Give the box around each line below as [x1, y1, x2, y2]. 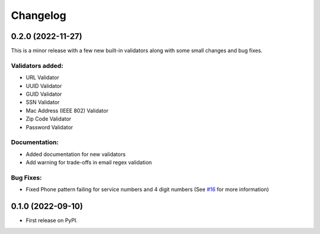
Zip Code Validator [25, 115, 72, 122]
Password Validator [25, 123, 73, 131]
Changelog [11, 9, 66, 22]
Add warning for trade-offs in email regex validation [25, 159, 152, 166]
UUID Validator [25, 82, 62, 89]
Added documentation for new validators [25, 151, 126, 158]
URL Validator [25, 74, 59, 81]
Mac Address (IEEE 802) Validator [25, 107, 109, 114]
